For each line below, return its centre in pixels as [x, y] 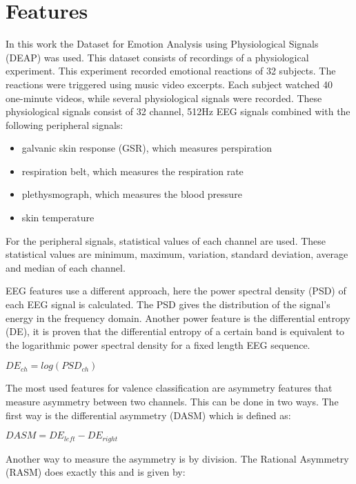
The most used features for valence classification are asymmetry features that [169, 388]
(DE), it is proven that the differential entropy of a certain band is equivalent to [175, 331]
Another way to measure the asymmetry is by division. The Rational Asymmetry [177, 458]
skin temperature [58, 218]
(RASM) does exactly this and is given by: [96, 472]
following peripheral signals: [65, 124]
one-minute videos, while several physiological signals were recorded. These [164, 98]
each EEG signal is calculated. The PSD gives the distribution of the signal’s [168, 304]
